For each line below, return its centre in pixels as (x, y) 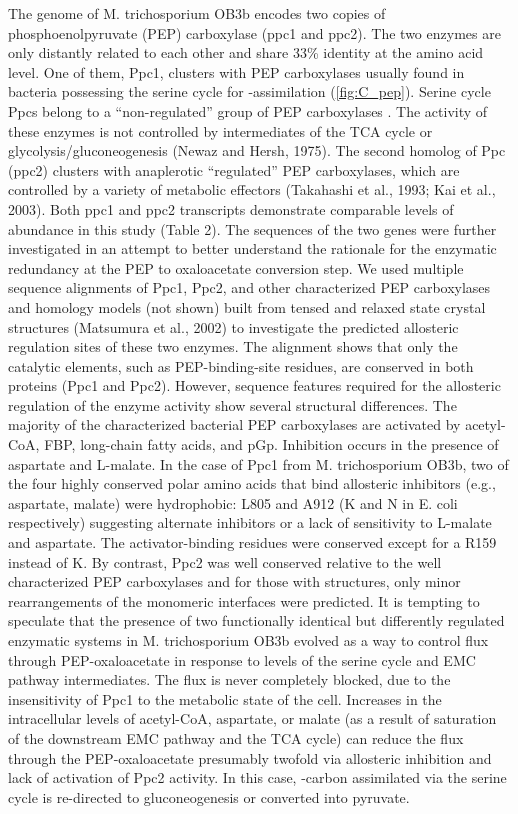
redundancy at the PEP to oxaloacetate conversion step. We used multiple (236, 267)
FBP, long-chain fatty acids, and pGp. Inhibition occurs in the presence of (271, 444)
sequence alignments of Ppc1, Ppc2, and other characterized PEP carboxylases (249, 287)
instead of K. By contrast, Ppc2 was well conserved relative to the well (225, 561)
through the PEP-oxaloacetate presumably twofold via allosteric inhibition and (250, 757)
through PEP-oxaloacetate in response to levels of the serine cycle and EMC (242, 659)
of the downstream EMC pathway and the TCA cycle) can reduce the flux (236, 737)
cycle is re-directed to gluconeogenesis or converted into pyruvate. (209, 796)
